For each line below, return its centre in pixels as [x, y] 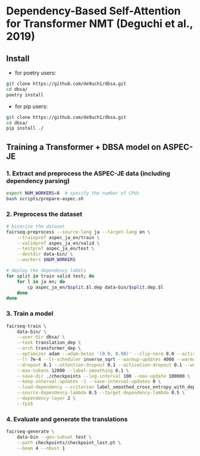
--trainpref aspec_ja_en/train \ [58, 237]
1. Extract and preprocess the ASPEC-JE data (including [88, 173]
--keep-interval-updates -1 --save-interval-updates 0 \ [89, 382]
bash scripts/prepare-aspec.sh [45, 198]
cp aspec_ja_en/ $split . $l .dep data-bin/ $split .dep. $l [96, 287]
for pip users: [31, 106]
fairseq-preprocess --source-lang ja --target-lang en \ [78, 232]
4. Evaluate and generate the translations [67, 419]
